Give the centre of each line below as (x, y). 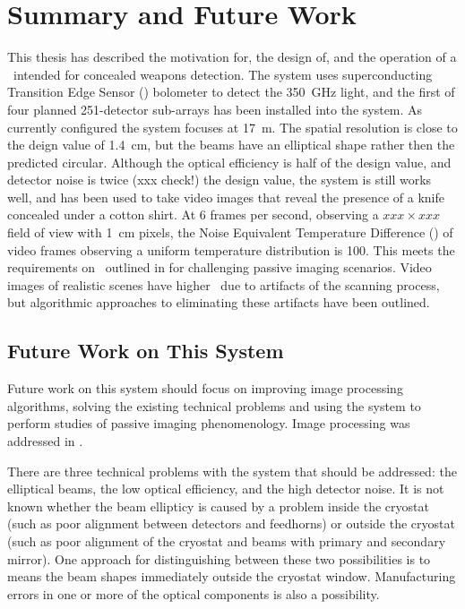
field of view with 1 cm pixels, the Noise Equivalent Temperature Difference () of (230, 232)
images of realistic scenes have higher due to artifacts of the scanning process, (224, 284)
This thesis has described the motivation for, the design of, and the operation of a (232, 57)
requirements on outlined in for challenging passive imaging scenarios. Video (220, 267)
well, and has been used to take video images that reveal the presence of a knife (226, 197)
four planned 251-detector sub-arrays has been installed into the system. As (215, 109)
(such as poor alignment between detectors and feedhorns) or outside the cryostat (231, 523)
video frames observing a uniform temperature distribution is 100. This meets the (231, 249)
